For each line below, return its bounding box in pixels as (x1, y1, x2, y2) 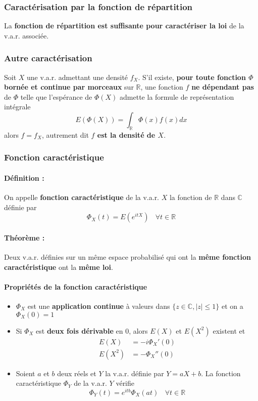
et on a (222, 301, 243, 311)
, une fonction (140, 82, 183, 92)
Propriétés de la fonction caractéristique (4, 281, 147, 292)
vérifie (116, 378, 135, 388)
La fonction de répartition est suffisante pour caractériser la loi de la (4, 20, 244, 31)
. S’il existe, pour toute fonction (138, 71, 246, 82)
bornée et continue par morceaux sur (4, 82, 134, 92)
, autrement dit (41, 129, 89, 140)
